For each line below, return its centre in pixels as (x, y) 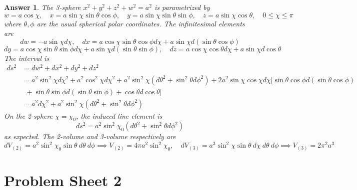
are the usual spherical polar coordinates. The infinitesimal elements (141, 23)
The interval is (27, 58)
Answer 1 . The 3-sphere (42, 7)
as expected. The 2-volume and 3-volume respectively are (90, 136)
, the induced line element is (119, 115)
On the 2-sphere (28, 115)
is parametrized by (182, 7)
